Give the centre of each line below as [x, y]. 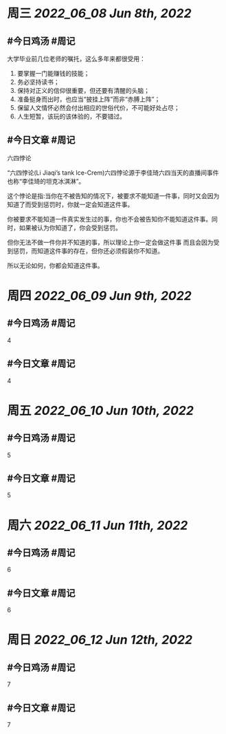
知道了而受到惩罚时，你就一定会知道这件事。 [70, 204]
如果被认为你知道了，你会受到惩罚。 [70, 228]
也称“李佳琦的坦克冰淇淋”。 [46, 181]
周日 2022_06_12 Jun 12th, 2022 [100, 640]
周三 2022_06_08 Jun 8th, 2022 [99, 13]
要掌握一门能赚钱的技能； [53, 73]
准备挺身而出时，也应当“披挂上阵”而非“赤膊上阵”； [89, 99]
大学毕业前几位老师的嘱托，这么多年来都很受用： [76, 59]
